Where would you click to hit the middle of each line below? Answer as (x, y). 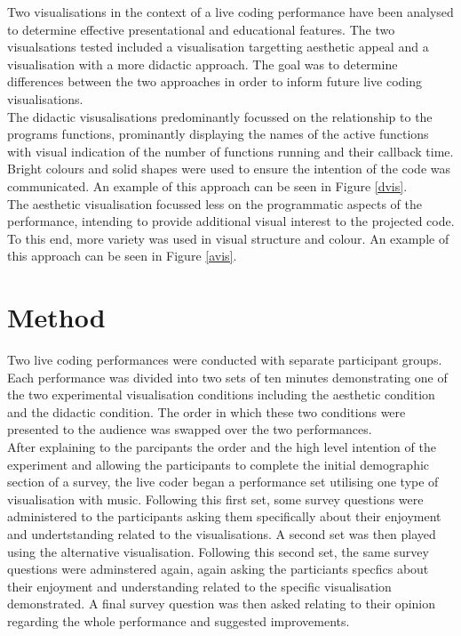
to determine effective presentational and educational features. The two (201, 29)
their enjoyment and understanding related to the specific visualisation (199, 586)
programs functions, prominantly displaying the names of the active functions (218, 134)
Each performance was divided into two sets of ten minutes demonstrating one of (227, 377)
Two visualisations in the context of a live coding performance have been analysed (230, 12)
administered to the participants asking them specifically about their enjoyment (224, 516)
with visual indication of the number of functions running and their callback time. (230, 151)
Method (56, 317)
